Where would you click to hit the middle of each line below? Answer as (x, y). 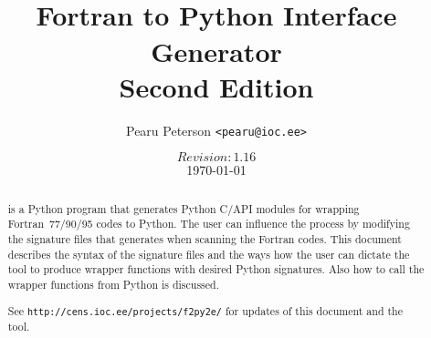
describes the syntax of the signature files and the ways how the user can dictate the (209, 254)
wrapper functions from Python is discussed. (113, 285)
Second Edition (216, 86)
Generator (216, 51)
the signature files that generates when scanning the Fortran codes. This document (205, 239)
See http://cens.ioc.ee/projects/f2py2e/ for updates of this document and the (205, 310)
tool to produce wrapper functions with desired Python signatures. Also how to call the (216, 269)
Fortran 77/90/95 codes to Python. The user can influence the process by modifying (209, 224)
